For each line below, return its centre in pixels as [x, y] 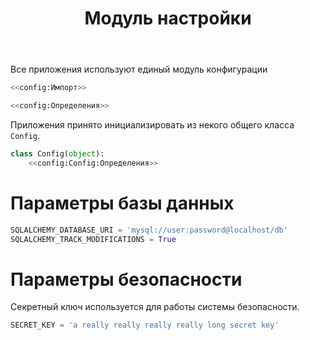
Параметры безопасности [126, 279]
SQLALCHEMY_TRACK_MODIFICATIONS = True [93, 239]
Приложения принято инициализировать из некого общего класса [152, 124]
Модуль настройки [168, 18]
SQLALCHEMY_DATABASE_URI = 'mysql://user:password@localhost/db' [149, 230]
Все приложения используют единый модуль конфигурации [139, 69]
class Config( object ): [57, 153]
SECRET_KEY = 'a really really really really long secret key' [145, 325]
